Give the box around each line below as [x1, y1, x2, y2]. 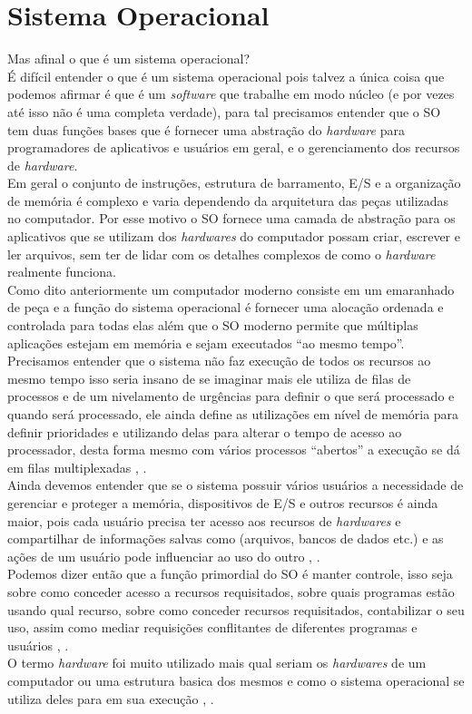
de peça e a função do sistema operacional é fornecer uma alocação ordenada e [7, 298, 444, 317]
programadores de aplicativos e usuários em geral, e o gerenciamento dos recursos [7, 138, 460, 157]
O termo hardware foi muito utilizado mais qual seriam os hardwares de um [7, 653, 427, 672]
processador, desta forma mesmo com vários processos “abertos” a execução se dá [7, 440, 460, 459]
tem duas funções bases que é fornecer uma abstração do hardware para [7, 120, 405, 139]
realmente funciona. [7, 262, 116, 281]
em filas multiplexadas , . [7, 457, 147, 476]
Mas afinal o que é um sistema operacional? [7, 49, 251, 68]
